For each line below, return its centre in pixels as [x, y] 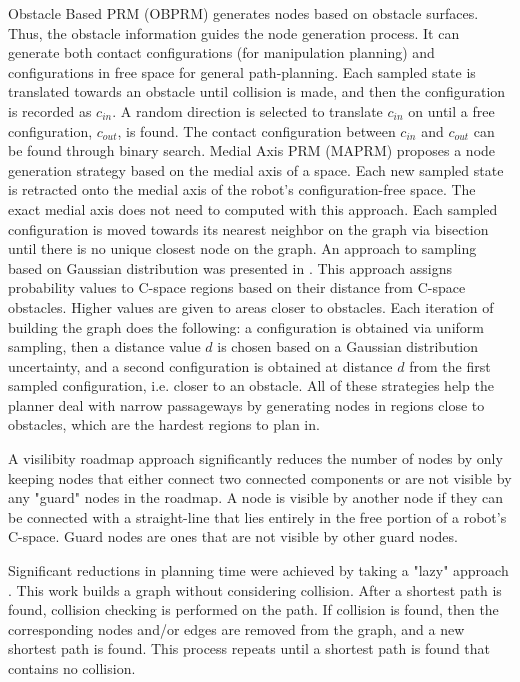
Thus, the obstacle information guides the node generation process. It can [234, 32]
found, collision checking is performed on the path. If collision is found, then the [253, 609]
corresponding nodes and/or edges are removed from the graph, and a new [236, 628]
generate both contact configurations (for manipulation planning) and [221, 52]
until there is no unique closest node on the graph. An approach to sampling [242, 248]
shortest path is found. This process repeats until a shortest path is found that [249, 648]
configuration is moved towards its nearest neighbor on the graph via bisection [248, 228]
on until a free [451, 110]
